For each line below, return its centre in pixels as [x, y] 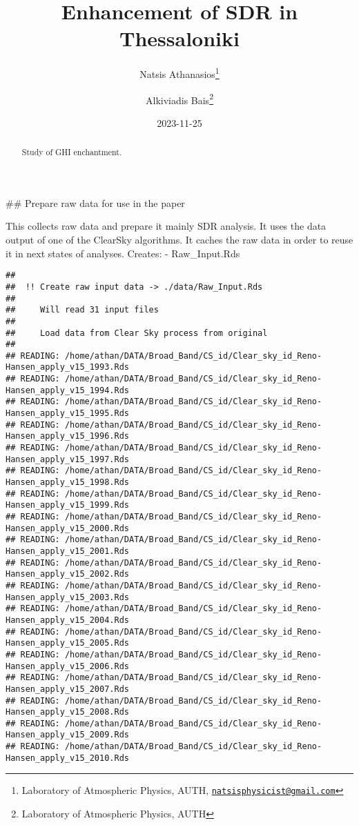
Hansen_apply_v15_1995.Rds [67, 414]
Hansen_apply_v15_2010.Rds [67, 758]
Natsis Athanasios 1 [179, 73]
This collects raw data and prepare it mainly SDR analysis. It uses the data [166, 226]
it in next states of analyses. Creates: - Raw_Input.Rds [123, 253]
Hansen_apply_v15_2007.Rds [67, 689]
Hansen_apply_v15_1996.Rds [67, 436]
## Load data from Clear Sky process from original [137, 333]
